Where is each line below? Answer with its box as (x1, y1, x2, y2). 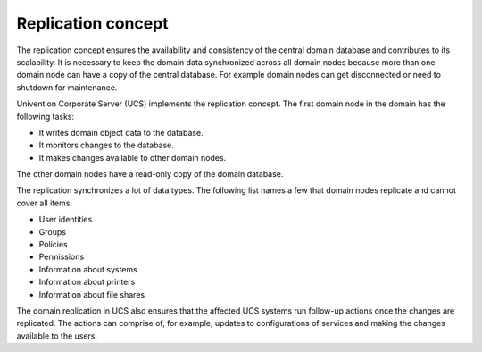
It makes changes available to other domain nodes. (38, 152, 227, 163)
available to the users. (16, 331, 98, 341)
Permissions (38, 251, 85, 263)
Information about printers (38, 277, 136, 288)
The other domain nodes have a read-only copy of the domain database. (16, 169, 284, 180)
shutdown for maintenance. (16, 81, 118, 93)
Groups (38, 226, 67, 237)
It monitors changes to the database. (38, 139, 174, 151)
